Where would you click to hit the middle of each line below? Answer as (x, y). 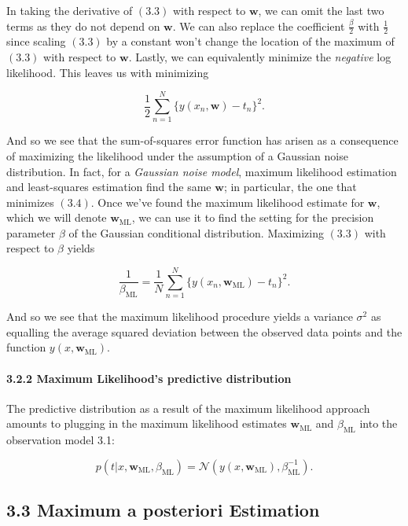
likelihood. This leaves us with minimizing (108, 72)
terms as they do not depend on (83, 26)
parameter (31, 232)
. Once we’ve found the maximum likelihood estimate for (228, 202)
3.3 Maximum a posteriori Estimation (163, 510)
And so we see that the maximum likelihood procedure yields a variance (180, 316)
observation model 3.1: (61, 440)
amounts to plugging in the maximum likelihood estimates (147, 423)
